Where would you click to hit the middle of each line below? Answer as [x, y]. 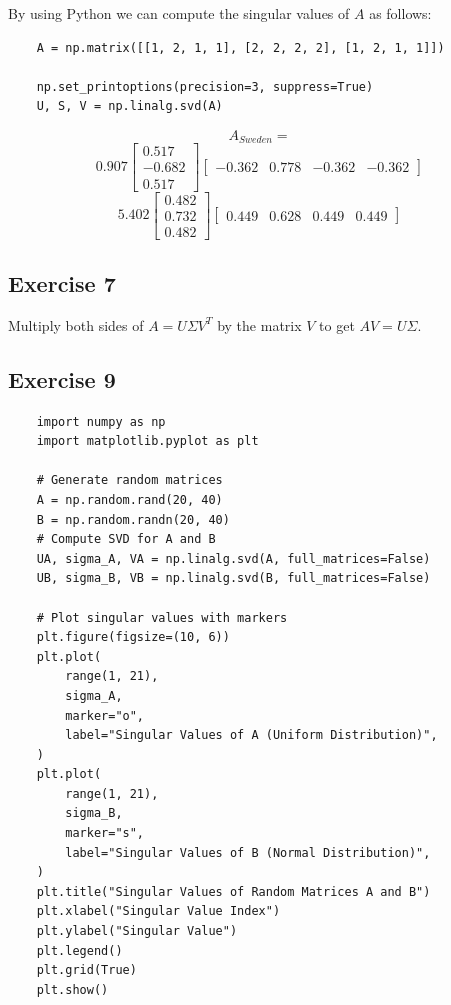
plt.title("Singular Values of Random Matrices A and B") [233, 891]
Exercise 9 [62, 378]
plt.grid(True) [86, 970]
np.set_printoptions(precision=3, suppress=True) [205, 86]
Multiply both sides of [76, 324]
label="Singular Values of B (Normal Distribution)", [248, 852]
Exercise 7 [62, 283]
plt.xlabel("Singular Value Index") [158, 911]
